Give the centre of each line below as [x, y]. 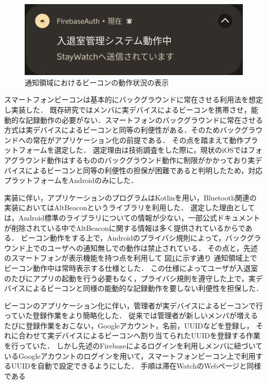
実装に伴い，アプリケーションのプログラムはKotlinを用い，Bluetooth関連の [130, 197]
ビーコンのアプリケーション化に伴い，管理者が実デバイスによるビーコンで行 [133, 305]
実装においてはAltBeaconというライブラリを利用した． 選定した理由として [130, 207]
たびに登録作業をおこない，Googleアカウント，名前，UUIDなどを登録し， [129, 325]
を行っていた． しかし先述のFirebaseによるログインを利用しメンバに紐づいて [133, 346]
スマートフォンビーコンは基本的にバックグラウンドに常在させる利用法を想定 [134, 99]
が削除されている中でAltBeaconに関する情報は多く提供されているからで [125, 227]
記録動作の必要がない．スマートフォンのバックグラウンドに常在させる [144, 120]
